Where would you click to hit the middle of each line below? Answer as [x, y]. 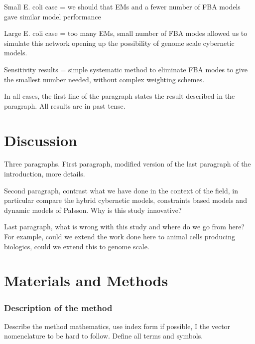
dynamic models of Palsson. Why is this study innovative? [93, 210]
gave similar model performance [53, 16]
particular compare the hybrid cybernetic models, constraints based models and [126, 200]
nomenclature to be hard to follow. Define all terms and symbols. [104, 336]
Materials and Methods [86, 280]
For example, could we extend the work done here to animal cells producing [120, 237]
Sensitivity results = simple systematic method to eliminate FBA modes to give [126, 69]
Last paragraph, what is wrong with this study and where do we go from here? [124, 227]
